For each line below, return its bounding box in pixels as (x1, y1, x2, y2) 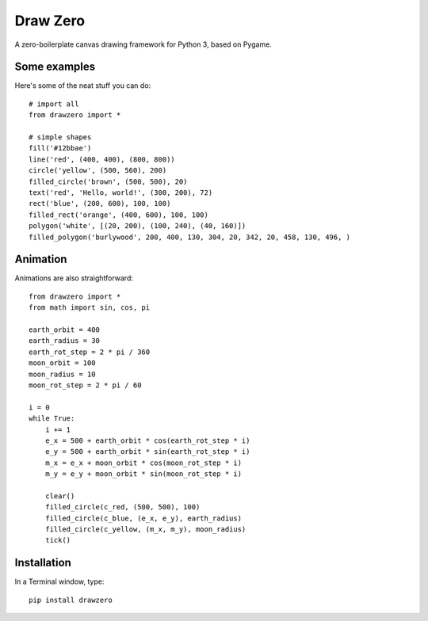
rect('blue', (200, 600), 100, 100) (29, 199, 171, 208)
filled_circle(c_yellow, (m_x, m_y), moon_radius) (44, 525, 246, 534)
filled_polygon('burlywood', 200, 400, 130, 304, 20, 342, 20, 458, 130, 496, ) (29, 232, 351, 242)
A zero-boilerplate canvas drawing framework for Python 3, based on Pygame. (14, 40, 273, 49)
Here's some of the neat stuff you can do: (14, 81, 151, 90)
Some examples (14, 60, 96, 74)
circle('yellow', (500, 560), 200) (29, 166, 167, 175)
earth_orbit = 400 (29, 326, 101, 334)
